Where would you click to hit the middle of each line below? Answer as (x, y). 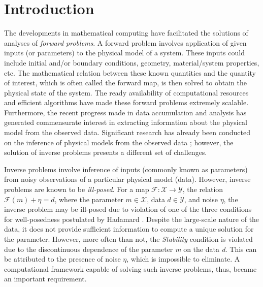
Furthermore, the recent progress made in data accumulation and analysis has (125, 112)
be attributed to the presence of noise (62, 259)
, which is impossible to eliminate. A (183, 259)
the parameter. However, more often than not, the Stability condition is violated (128, 239)
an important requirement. (45, 279)
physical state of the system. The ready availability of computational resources (126, 92)
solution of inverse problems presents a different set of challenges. (106, 152)
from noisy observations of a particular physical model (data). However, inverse (127, 179)
